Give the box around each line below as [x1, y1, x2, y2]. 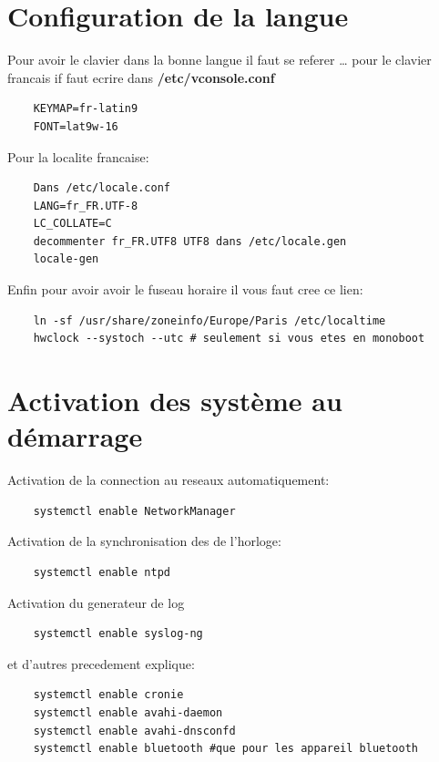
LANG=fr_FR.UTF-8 [33, 199, 138, 212]
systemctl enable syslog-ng [33, 627, 203, 641]
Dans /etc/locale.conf [33, 181, 170, 195]
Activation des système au [7, 382, 342, 419]
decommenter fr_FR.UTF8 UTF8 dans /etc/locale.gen [33, 234, 347, 248]
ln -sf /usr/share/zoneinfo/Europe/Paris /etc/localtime [33, 314, 386, 327]
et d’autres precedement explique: [7, 654, 195, 673]
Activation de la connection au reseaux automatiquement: [7, 470, 330, 489]
